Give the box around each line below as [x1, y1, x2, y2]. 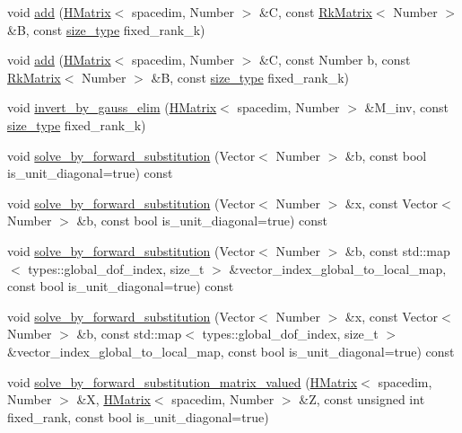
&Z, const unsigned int [299, 390, 425, 409]
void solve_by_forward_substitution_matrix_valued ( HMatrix [7, 372, 358, 391]
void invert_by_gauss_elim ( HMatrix [7, 98, 217, 117]
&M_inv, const [364, 98, 449, 117]
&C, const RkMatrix [258, 3, 372, 21]
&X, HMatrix [76, 390, 151, 409]
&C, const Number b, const [258, 50, 411, 69]
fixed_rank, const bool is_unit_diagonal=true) [7, 407, 269, 426]
